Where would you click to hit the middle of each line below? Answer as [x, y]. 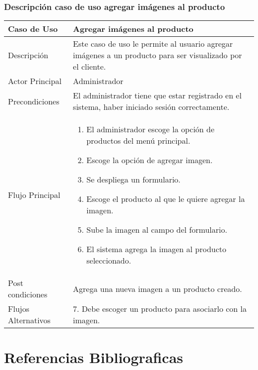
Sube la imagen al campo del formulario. [157, 230]
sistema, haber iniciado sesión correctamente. [151, 107]
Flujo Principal [34, 195]
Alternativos [29, 320]
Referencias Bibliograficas [94, 357]
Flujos [19, 309]
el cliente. [90, 67]
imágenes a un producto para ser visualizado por [158, 55]
